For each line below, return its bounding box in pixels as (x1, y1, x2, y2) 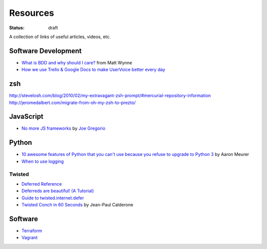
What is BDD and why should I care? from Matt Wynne (21, 59, 133, 65)
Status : (9, 25, 25, 31)
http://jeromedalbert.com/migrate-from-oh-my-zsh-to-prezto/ (9, 100, 136, 105)
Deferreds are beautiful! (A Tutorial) (21, 188, 94, 194)
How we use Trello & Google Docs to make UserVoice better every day (21, 67, 166, 73)
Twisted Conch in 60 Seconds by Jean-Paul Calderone (21, 202, 133, 208)
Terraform (21, 228, 42, 234)
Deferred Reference (21, 181, 62, 187)
